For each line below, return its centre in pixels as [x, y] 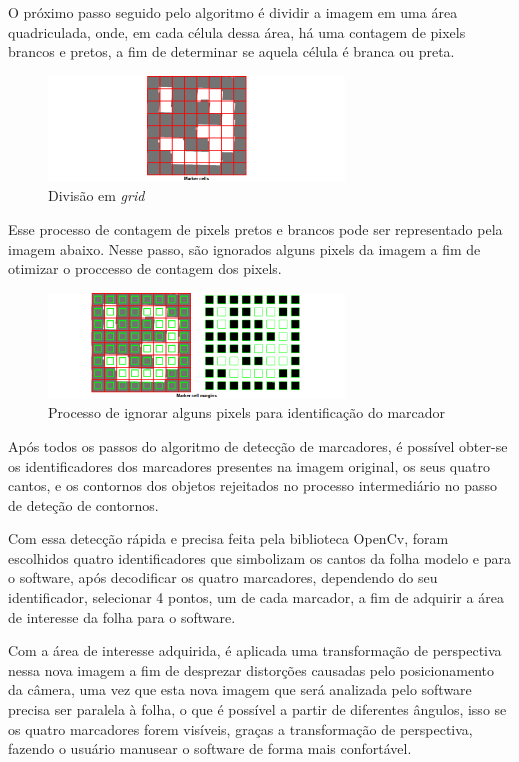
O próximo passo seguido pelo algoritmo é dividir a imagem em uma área [233, 12]
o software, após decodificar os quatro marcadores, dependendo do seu [223, 577]
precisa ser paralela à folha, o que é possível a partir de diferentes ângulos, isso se [257, 709]
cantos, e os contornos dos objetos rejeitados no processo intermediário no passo [252, 485]
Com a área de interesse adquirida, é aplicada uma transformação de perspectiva [255, 650]
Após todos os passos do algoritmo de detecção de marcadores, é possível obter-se [258, 445]
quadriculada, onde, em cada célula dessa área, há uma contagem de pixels [237, 31]
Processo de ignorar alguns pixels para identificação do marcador [247, 412]
